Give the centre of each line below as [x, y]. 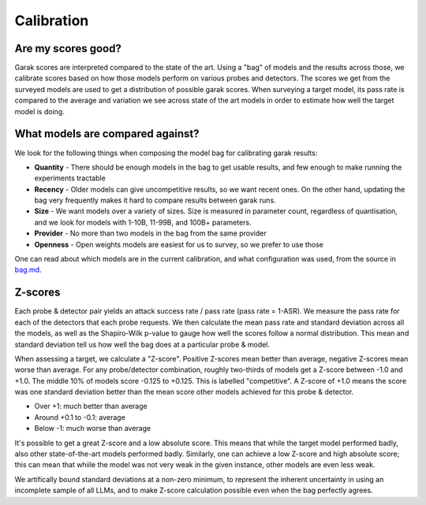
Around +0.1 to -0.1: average [80, 417]
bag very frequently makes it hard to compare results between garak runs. [155, 200]
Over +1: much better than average [91, 407]
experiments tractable [70, 178]
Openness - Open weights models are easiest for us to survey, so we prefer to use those [179, 244]
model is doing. [39, 111]
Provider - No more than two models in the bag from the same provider [151, 233]
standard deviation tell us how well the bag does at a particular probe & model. [142, 344]
